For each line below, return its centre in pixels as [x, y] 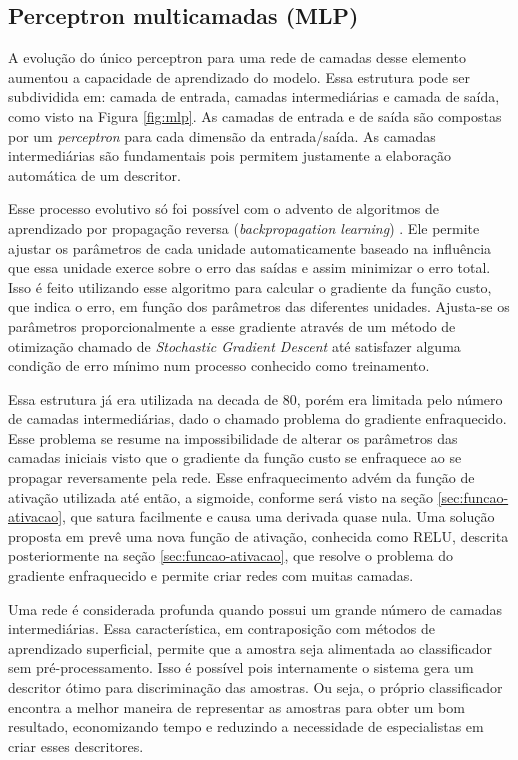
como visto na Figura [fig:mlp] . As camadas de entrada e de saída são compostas [255, 115]
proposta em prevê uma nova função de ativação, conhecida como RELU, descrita [258, 535]
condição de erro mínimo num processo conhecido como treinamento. [219, 365]
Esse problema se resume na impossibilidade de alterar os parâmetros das [233, 437]
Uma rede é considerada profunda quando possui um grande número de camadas [255, 608]
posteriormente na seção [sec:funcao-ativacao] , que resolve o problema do [230, 555]
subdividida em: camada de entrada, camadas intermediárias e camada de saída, [254, 96]
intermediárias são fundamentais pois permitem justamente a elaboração [230, 155]
